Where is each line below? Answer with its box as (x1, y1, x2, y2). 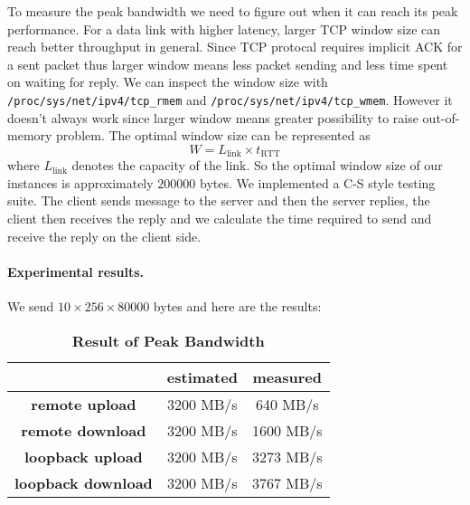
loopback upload (23, 445, 143, 467)
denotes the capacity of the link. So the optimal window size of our (71, 156, 443, 175)
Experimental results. (7, 262, 145, 281)
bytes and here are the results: (153, 297, 322, 316)
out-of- (422, 108, 460, 127)
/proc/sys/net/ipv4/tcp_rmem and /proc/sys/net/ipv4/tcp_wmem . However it (7, 90, 453, 109)
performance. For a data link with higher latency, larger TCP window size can (7, 19, 441, 38)
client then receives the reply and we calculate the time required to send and (7, 209, 432, 228)
